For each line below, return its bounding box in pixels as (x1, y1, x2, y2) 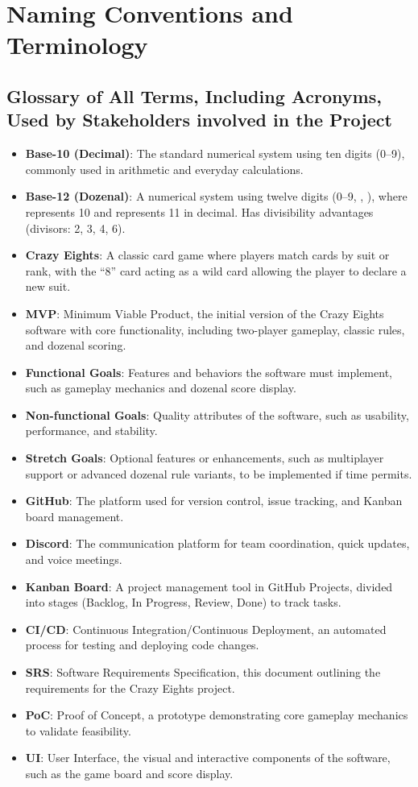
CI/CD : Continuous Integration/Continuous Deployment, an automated (25, 620, 387, 637)
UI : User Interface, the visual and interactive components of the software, (25, 749, 391, 766)
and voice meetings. (25, 551, 122, 568)
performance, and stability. (25, 422, 158, 439)
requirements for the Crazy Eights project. (25, 679, 235, 696)
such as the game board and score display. (25, 764, 234, 781)
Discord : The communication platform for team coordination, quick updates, (25, 535, 410, 552)
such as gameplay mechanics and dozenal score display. (25, 379, 296, 396)
